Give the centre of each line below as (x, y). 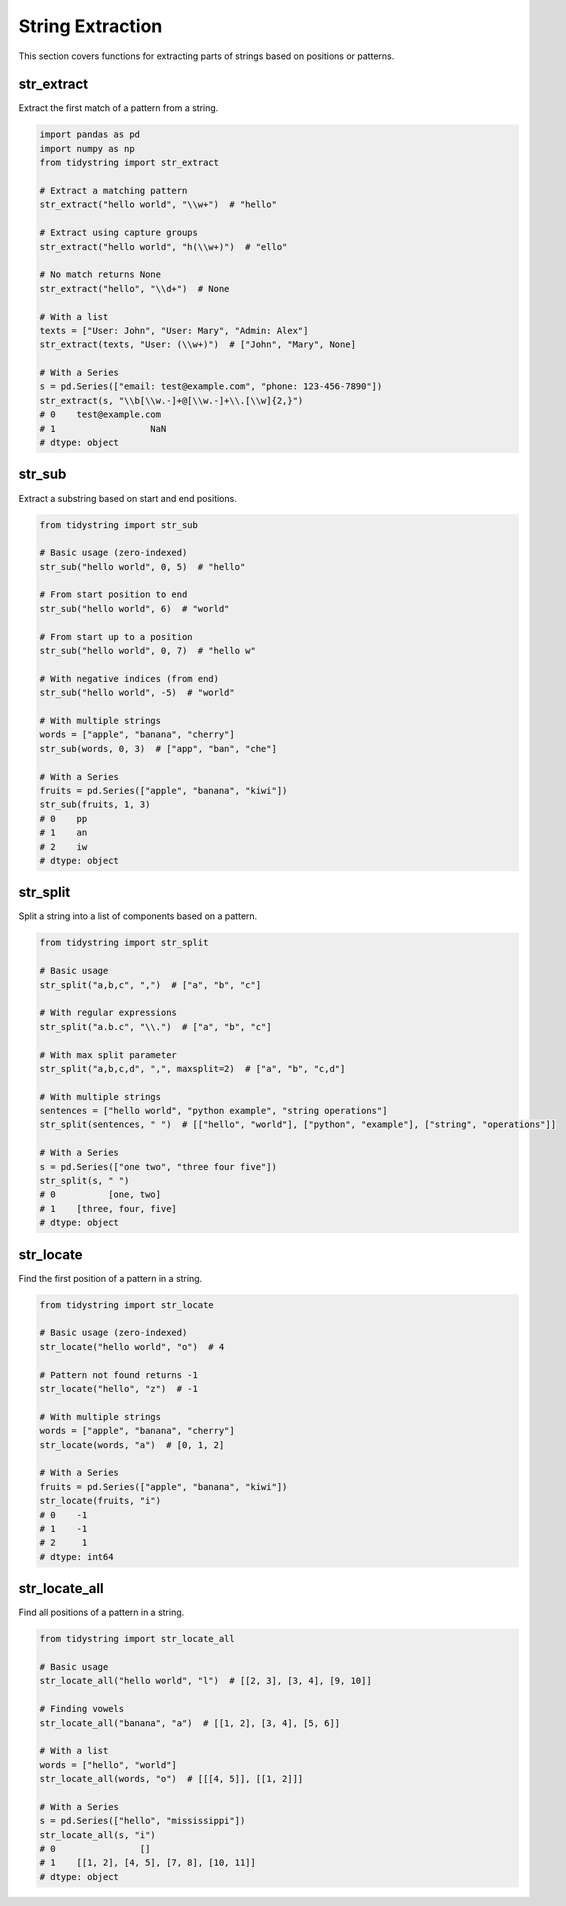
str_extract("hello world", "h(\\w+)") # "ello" (163, 246)
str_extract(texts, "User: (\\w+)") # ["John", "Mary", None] (198, 344)
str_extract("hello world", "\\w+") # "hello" (158, 204)
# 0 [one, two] (100, 1194)
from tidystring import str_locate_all (137, 1639)
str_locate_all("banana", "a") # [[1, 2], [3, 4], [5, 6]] (190, 1723)
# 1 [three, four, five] (108, 1208)
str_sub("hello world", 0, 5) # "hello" (142, 566)
